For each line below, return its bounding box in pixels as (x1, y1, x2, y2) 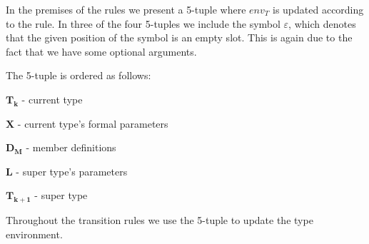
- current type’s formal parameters (17, 116, 168, 131)
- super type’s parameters (16, 163, 128, 178)
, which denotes (288, 16, 356, 31)
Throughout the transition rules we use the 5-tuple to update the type (6, 213, 313, 228)
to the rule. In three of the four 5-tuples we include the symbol (6, 16, 280, 31)
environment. (6, 226, 63, 241)
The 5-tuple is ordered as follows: (6, 68, 151, 83)
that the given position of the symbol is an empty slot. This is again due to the (6, 30, 353, 45)
